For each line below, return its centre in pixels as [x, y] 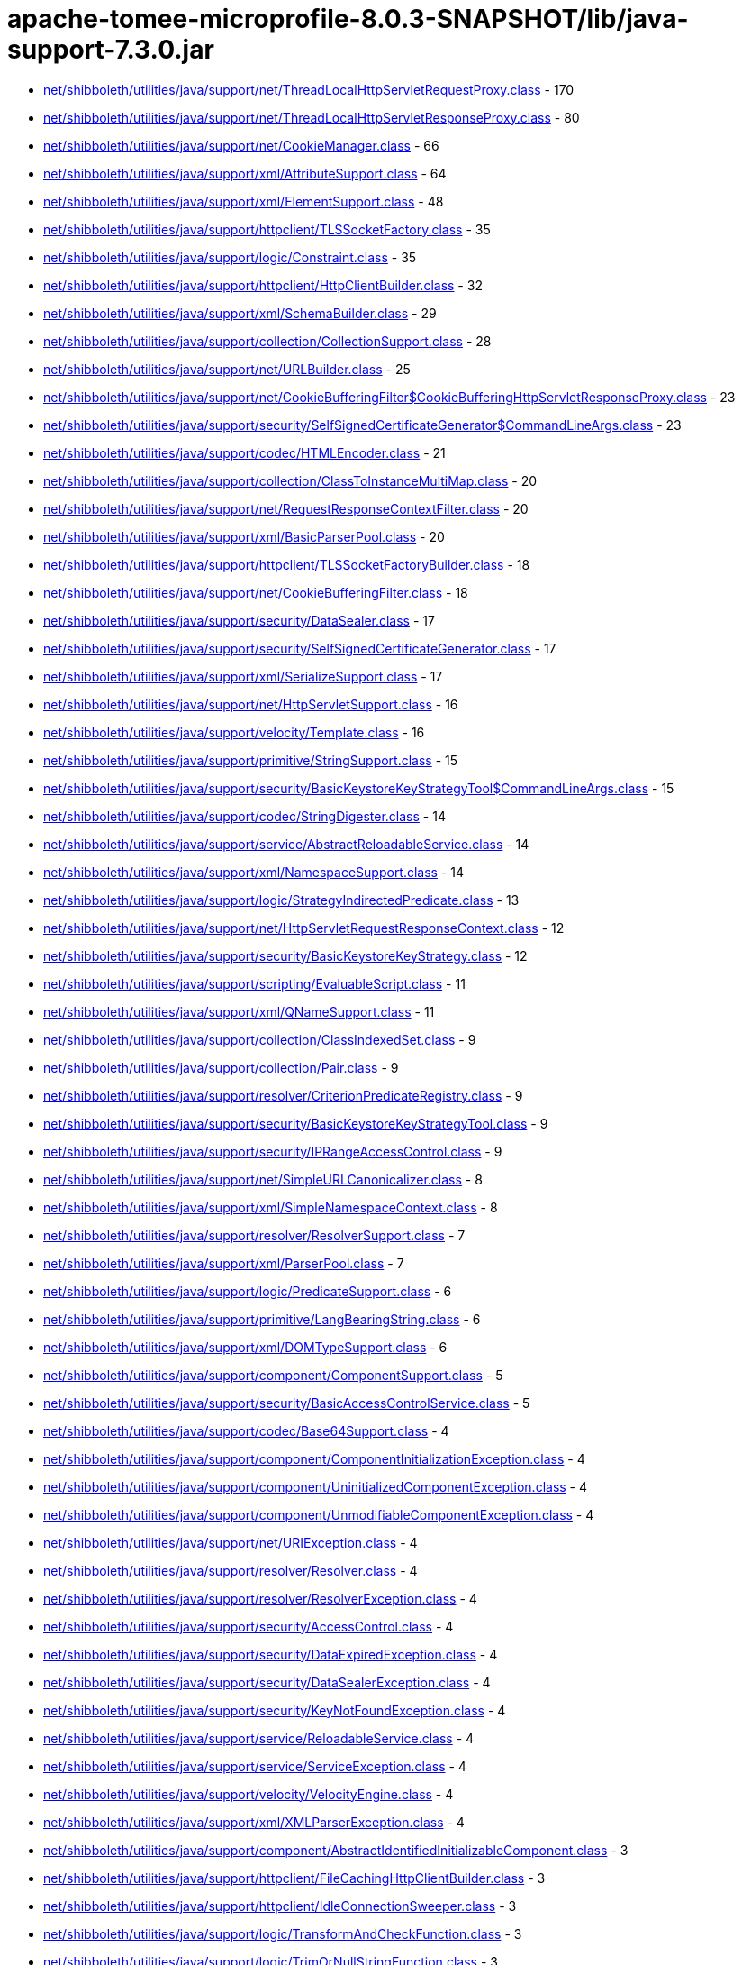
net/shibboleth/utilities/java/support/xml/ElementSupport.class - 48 [244, 201]
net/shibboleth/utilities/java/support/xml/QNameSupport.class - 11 [239, 1011]
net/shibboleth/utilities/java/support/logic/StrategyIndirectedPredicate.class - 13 [281, 900]
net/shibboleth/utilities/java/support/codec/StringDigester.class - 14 [244, 816]
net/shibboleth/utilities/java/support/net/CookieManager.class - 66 [241, 145]
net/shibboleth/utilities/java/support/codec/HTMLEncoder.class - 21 [244, 452]
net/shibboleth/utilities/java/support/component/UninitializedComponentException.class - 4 [316, 1486]
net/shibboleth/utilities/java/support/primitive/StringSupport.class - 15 [251, 760]
